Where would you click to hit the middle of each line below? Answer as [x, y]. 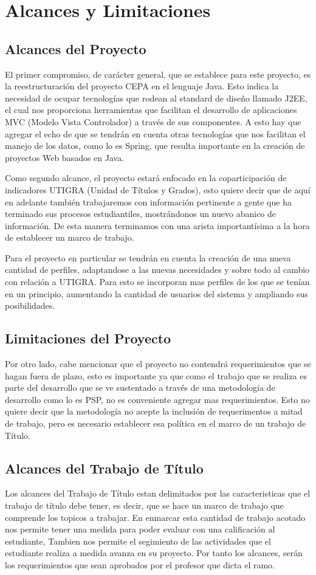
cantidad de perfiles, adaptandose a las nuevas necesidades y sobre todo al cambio [157, 270]
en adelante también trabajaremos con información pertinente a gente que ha [148, 201]
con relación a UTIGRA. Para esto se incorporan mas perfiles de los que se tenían [157, 282]
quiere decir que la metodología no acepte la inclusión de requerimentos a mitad [154, 411]
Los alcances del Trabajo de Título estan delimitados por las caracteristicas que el [158, 493]
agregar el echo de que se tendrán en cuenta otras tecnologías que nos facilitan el [155, 133]
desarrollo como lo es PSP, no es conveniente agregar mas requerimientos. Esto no [157, 399]
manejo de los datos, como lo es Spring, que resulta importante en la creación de [155, 146]
